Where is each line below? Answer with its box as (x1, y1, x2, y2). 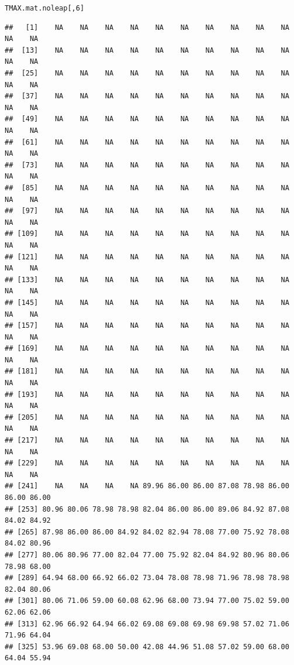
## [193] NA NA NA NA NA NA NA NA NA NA (5, 390, 289, 399)
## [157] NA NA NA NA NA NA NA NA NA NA (5, 321, 289, 330)
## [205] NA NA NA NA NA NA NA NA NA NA (5, 413, 289, 421)
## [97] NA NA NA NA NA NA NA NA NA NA (5, 207, 289, 215)
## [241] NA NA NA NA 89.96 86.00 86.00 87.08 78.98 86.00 (5, 482, 289, 491)
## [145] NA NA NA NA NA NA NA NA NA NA (5, 298, 289, 307)
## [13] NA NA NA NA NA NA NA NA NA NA (5, 46, 289, 54)
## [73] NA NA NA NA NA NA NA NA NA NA (5, 160, 289, 169)
